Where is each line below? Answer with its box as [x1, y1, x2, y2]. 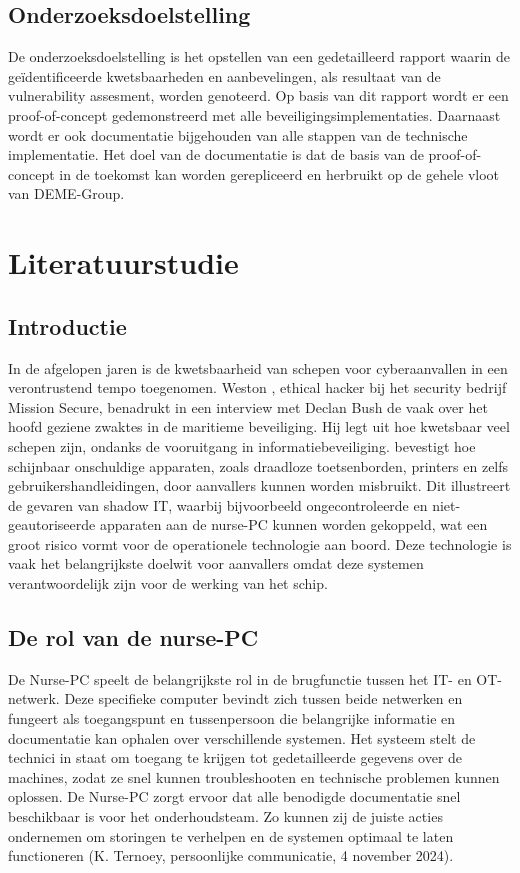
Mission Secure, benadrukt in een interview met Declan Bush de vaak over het [8, 396, 488, 417]
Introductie [8, 310, 127, 341]
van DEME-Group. [8, 183, 125, 204]
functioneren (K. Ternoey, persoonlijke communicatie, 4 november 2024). [8, 845, 454, 866]
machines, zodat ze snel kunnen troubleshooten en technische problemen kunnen [8, 766, 500, 787]
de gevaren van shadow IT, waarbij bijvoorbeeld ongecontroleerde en [8, 494, 428, 515]
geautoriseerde [8, 514, 96, 535]
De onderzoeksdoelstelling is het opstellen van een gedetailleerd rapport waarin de [8, 46, 510, 67]
